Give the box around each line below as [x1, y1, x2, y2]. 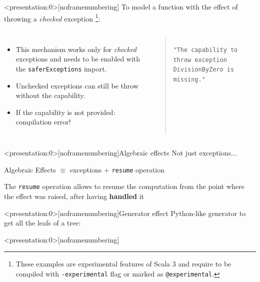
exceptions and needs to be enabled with [15, 53, 140, 64]
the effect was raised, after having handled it [4, 190, 144, 201]
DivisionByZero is [173, 66, 234, 73]
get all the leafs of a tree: [4, 217, 81, 228]
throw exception [173, 56, 227, 63]
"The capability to [173, 46, 238, 53]
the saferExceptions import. [15, 63, 107, 74]
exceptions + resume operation [69, 164, 165, 174]
